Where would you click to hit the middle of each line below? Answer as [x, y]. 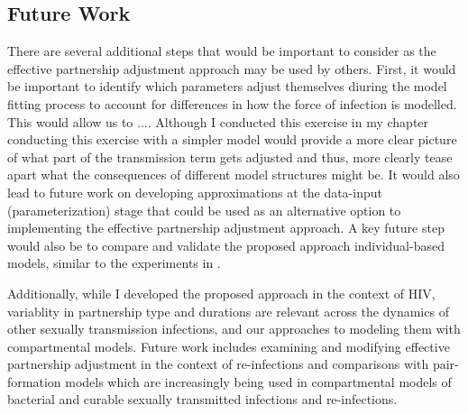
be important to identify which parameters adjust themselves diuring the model [227, 86]
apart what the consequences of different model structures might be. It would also [234, 175]
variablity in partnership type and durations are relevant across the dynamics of [228, 311]
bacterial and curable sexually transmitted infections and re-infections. [202, 399]
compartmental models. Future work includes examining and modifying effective [229, 346]
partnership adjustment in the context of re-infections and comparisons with [218, 364]
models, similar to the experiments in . [114, 263]
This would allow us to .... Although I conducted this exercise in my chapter [218, 121]
